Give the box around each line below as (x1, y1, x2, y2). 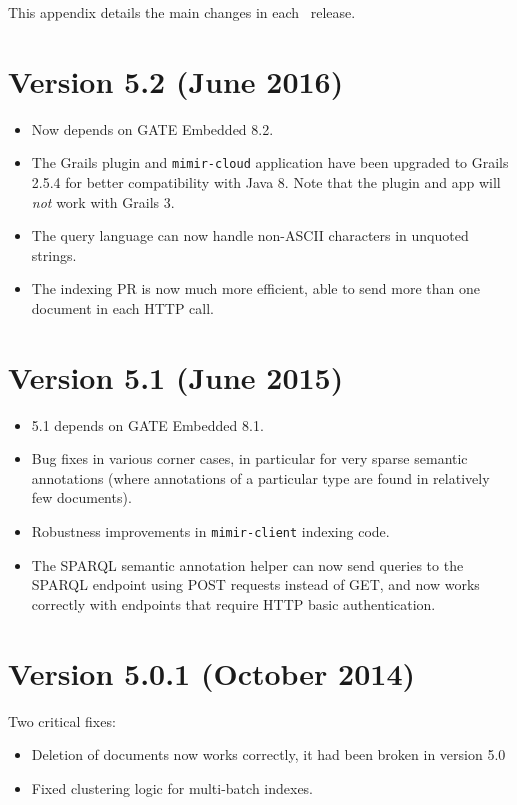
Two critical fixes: (8, 710, 116, 731)
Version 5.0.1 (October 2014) (8, 652, 416, 693)
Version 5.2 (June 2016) (8, 60, 344, 101)
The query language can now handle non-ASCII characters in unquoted (31, 225, 469, 246)
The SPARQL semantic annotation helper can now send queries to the (31, 554, 464, 575)
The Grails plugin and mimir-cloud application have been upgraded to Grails (31, 152, 509, 173)
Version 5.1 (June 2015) (8, 356, 344, 397)
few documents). (31, 487, 132, 508)
